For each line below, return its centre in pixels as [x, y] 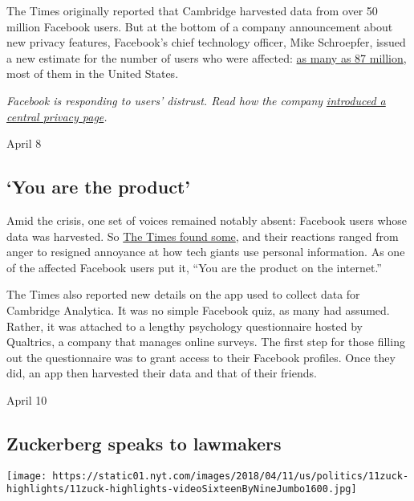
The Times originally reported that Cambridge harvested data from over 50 [192, 10]
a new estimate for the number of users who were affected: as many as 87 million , [207, 57]
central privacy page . [57, 116]
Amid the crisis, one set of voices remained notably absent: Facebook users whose [207, 220]
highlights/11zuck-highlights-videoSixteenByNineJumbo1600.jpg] [182, 489]
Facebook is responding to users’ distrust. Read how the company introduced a [196, 100]
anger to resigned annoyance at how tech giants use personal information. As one [206, 252]
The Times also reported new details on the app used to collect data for [183, 294]
